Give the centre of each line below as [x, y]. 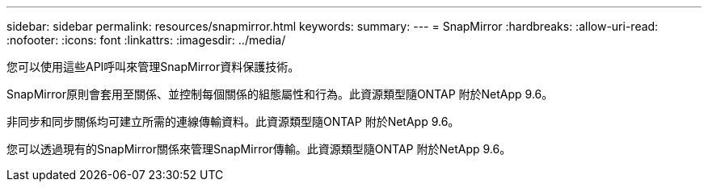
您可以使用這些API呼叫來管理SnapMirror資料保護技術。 [153, 67]
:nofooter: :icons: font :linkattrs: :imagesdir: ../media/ [146, 40]
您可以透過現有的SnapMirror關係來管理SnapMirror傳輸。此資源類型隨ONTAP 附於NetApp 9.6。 [259, 149]
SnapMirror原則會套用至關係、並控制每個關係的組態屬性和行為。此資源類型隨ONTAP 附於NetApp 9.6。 [280, 94]
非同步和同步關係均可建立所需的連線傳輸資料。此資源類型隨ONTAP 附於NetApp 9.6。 [233, 121]
